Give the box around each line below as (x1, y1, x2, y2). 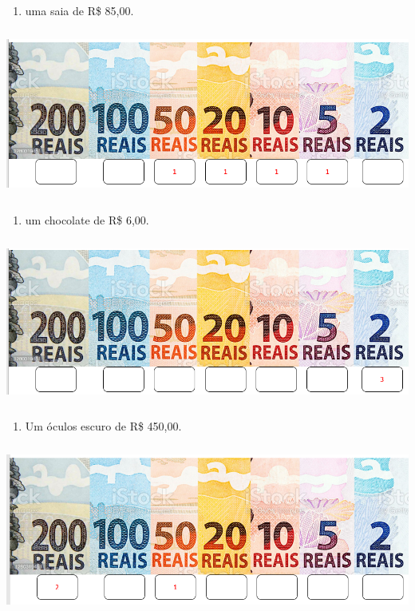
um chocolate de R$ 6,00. (25, 211, 149, 228)
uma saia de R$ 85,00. (25, 2, 134, 18)
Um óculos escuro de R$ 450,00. (25, 417, 182, 434)
